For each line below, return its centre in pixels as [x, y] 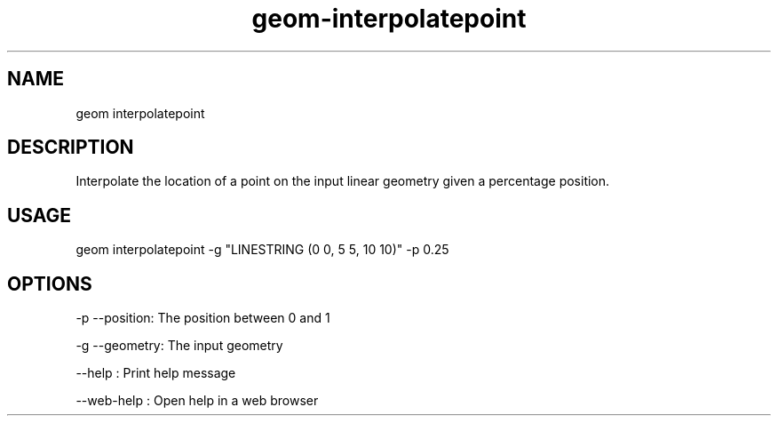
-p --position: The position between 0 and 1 [203, 318]
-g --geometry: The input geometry [179, 346]
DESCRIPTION [71, 148]
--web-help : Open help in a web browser [197, 401]
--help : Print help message [156, 373]
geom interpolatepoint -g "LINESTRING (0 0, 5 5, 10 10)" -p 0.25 [262, 250]
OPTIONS [50, 283]
